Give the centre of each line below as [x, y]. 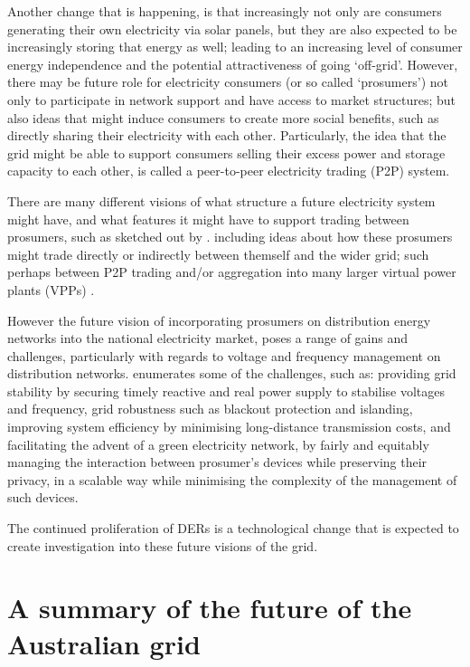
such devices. [43, 497]
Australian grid [104, 643]
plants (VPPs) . [51, 289]
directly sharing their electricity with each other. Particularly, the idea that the [227, 135]
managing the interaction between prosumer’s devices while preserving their [217, 462]
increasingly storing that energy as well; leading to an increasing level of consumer [235, 47]
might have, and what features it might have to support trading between [208, 219]
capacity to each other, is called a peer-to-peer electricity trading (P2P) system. [229, 171]
